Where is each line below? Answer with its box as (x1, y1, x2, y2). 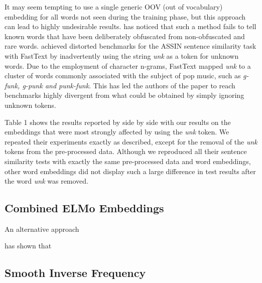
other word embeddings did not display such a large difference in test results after (5, 166, 256, 176)
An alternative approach (5, 223, 79, 234)
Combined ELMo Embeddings (5, 200, 164, 216)
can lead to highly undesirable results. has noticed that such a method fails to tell (5, 21, 256, 32)
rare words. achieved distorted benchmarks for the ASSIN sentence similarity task (5, 41, 256, 51)
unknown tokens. (5, 99, 56, 110)
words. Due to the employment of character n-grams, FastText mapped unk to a (5, 60, 251, 71)
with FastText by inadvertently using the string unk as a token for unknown (5, 50, 239, 61)
